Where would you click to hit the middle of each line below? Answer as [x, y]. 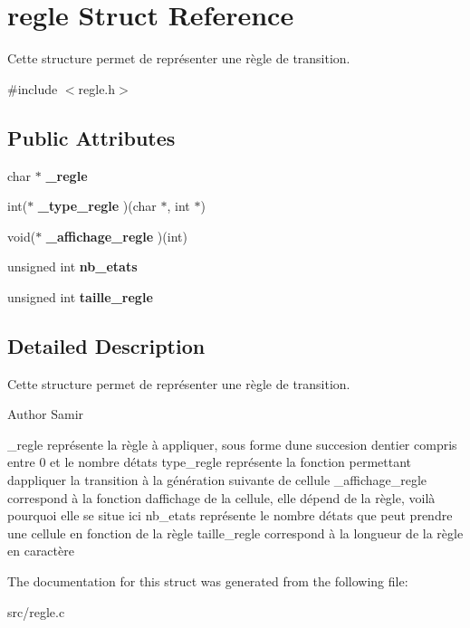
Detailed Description [106, 345]
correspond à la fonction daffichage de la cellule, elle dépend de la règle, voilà [221, 497]
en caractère [41, 551]
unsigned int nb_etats [72, 266]
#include [33, 88]
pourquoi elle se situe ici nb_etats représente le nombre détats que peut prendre [230, 515]
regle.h [97, 88]
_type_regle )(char [97, 206]
